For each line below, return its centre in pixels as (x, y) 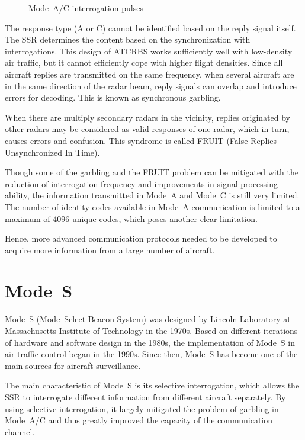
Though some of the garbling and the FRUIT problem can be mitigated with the (152, 172)
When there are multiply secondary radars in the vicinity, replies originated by (147, 117)
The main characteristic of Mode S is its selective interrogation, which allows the (152, 385)
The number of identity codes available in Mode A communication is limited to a (152, 206)
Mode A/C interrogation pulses (86, 8)
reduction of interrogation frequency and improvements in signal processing (142, 183)
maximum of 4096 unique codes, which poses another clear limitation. (131, 218)
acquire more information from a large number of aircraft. (110, 250)
